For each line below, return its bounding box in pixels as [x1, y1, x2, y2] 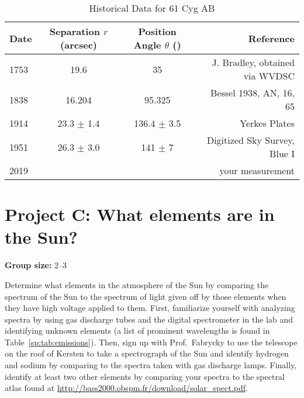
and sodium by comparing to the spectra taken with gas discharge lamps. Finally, [5, 359, 297, 371]
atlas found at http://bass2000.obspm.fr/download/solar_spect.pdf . [5, 382, 248, 394]
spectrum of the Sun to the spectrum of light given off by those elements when [5, 290, 286, 302]
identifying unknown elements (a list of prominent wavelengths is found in [5, 324, 270, 337]
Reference [248, 31, 295, 45]
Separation [49, 25, 100, 38]
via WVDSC [243, 69, 295, 82]
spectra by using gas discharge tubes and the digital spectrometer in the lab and [5, 313, 293, 325]
